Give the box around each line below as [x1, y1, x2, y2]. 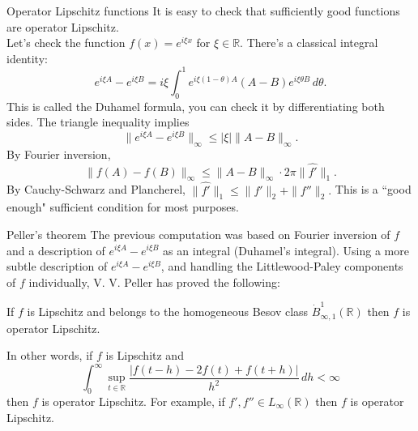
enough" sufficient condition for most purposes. [6, 198, 239, 215]
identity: [6, 49, 48, 66]
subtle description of [6, 258, 108, 275]
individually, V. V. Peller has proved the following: [28, 273, 280, 290]
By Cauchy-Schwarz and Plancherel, [6, 181, 186, 198]
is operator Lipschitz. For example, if [41, 392, 225, 409]
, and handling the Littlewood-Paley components [160, 258, 403, 275]
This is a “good [335, 181, 412, 198]
